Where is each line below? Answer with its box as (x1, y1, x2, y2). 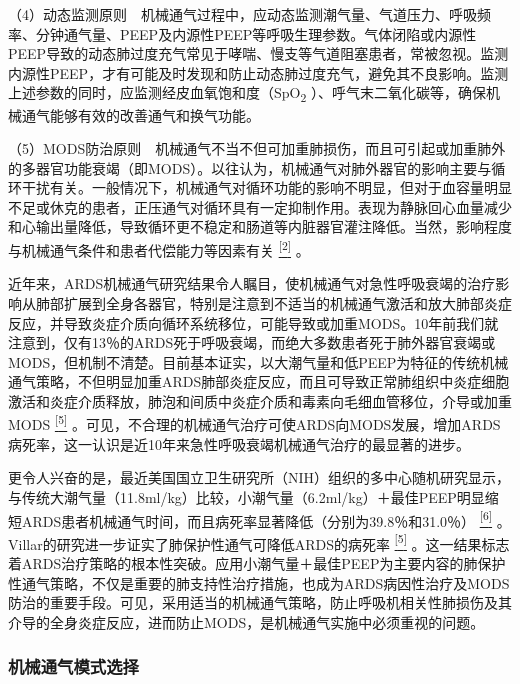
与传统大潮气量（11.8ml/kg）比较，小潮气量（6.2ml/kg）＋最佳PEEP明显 (8, 486, 485, 507)
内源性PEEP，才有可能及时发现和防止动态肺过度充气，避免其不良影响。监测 (8, 62, 509, 83)
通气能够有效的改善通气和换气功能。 (21, 104, 260, 125)
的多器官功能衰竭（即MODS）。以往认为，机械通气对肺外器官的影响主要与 (8, 157, 492, 178)
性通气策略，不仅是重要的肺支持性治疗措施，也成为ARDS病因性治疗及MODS (8, 572, 510, 593)
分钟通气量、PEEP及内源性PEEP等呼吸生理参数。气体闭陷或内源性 (35, 23, 477, 44)
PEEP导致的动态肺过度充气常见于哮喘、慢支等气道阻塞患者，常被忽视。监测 (8, 43, 509, 64)
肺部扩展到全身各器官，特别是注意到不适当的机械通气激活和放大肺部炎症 (35, 292, 512, 313)
